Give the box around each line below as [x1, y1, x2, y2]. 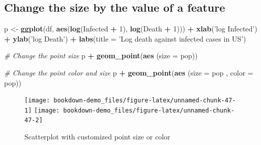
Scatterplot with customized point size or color [24, 131, 170, 142]
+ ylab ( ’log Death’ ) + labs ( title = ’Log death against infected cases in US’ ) [4, 33, 246, 44]
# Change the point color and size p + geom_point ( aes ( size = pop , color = [4, 67, 253, 78]
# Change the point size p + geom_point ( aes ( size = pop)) [4, 50, 198, 61]
